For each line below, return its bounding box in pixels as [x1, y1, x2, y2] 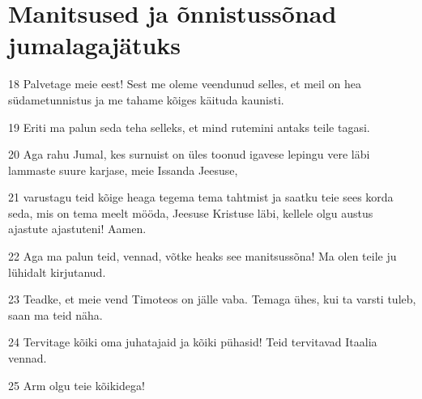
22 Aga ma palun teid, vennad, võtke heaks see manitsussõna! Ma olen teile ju [8, 248, 397, 265]
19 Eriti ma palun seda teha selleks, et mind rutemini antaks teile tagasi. [8, 118, 370, 135]
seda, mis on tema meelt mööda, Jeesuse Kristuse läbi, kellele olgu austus [8, 204, 373, 221]
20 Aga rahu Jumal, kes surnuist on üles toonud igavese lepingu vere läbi [8, 146, 370, 163]
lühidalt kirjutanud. [8, 263, 106, 280]
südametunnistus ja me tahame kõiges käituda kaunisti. [8, 91, 284, 108]
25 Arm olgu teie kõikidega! [8, 376, 145, 393]
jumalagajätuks [8, 28, 181, 62]
